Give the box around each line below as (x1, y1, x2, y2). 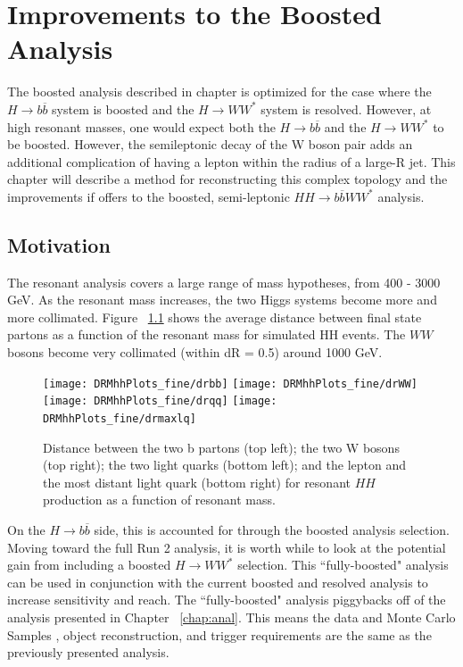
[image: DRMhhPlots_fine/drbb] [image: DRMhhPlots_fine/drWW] (43, 377, 418, 390)
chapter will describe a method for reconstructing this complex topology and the (7, 170, 448, 188)
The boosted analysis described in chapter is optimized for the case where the (7, 82, 432, 101)
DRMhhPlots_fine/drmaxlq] (43, 412, 196, 425)
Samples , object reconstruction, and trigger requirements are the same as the (7, 625, 432, 644)
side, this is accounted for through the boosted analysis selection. (94, 520, 450, 538)
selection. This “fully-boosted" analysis (237, 555, 449, 574)
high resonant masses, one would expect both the (7, 117, 276, 136)
